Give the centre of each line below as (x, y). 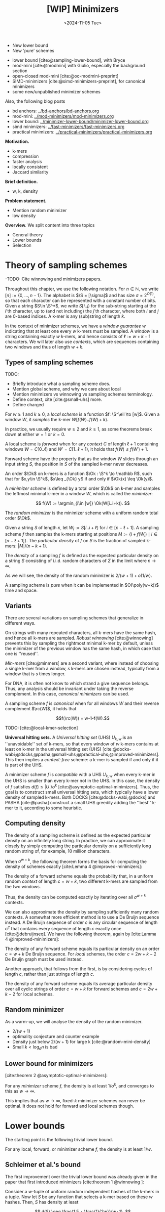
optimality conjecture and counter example (56, 1036)
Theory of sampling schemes (66, 265)
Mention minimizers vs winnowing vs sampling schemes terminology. (82, 394)
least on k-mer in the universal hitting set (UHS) (53, 749)
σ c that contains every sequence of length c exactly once (63, 928)
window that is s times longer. (35, 674)
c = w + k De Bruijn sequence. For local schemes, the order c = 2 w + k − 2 (81, 954)
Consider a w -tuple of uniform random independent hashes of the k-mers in (82, 1191)
